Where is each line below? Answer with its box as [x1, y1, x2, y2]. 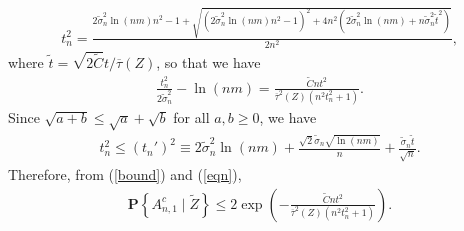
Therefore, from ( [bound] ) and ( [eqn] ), [8, 164, 242, 185]
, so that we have [156, 51, 261, 72]
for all [173, 107, 210, 128]
